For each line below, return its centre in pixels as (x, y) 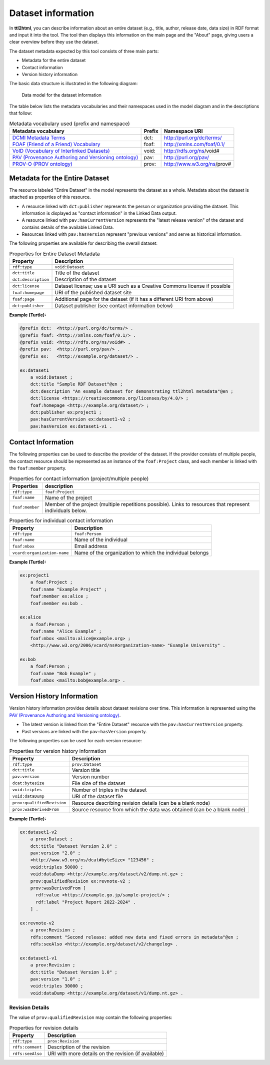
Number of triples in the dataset (109, 790)
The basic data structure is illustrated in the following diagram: (73, 84)
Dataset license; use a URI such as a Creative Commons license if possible (143, 286)
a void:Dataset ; (51, 377)
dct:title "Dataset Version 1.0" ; (74, 972)
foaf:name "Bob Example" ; (63, 673)
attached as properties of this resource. (50, 197)
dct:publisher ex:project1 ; (66, 412)
